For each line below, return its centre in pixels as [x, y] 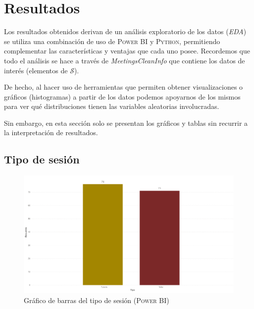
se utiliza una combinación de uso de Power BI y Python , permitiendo [112, 41]
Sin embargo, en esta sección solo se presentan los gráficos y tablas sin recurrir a [126, 123]
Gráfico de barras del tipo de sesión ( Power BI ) [97, 300]
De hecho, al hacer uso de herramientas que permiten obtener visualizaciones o [124, 87]
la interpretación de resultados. [51, 132]
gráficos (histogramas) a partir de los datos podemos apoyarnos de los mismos [122, 96]
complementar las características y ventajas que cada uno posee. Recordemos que [127, 51]
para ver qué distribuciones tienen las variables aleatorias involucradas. [112, 106]
